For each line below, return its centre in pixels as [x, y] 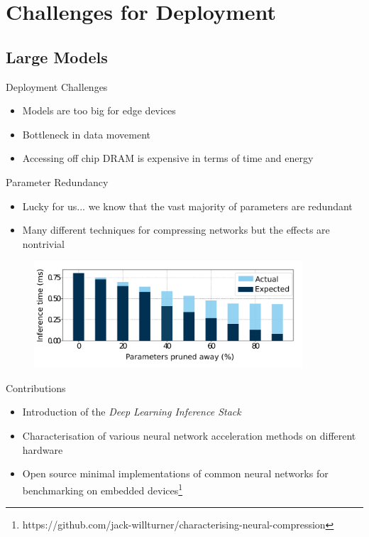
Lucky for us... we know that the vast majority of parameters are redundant [187, 206]
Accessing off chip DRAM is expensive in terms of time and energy [168, 158]
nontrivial [43, 243]
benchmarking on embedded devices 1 [103, 489]
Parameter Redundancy [57, 181]
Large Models [57, 56]
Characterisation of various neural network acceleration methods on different [189, 436]
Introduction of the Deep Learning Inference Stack [132, 412]
